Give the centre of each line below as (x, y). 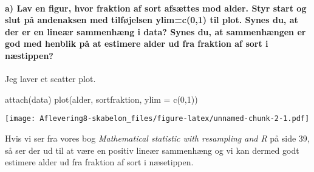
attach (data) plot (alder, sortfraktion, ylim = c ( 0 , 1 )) (101, 99)
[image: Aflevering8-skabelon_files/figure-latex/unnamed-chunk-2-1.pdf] (157, 119)
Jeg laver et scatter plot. (50, 79)
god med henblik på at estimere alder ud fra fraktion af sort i (137, 43)
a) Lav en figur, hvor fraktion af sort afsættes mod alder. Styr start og (156, 8)
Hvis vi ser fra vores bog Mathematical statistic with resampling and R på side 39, (157, 138)
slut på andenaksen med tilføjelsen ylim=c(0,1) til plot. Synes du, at (152, 20)
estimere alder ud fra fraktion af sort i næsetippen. (99, 162)
